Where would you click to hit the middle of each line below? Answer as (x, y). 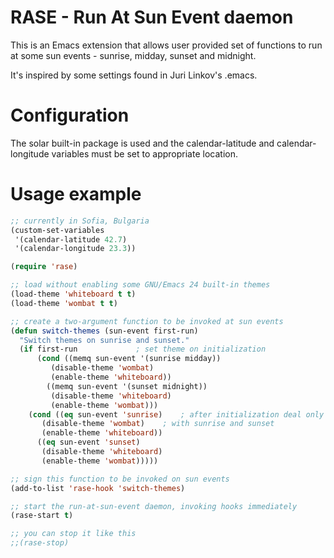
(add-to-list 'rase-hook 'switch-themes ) (98, 488)
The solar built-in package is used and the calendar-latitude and (142, 143)
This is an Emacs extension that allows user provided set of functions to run (166, 45)
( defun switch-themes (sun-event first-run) (104, 331)
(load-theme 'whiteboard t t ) (73, 294)
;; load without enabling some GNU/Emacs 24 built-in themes (140, 285)
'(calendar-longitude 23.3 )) (75, 249)
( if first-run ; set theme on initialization (143, 349)
